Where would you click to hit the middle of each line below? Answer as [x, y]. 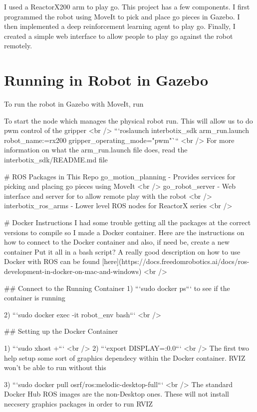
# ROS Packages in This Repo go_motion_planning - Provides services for [120, 176]
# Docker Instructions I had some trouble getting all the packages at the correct [128, 222]
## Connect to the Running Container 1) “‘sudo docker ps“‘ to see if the [117, 288]
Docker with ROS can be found [52, 261]
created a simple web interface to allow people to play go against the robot [119, 36]
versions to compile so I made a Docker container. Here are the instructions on [124, 232]
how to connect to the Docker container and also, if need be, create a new [117, 242]
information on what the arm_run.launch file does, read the [96, 150]
